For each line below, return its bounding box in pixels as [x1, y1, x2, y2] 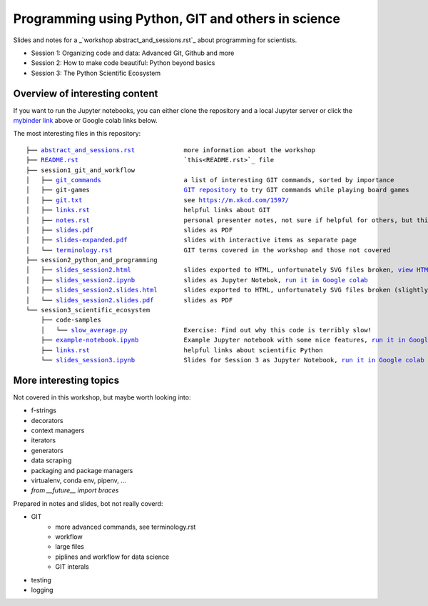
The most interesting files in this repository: [13, 129, 141, 138]
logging [31, 585, 53, 594]
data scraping [31, 456, 72, 465]
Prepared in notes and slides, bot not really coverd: [13, 499, 163, 507]
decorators [31, 416, 63, 424]
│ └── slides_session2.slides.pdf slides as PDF [26, 296, 233, 304]
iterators [31, 436, 56, 444]
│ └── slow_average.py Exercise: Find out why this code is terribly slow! [40, 326, 372, 334]
